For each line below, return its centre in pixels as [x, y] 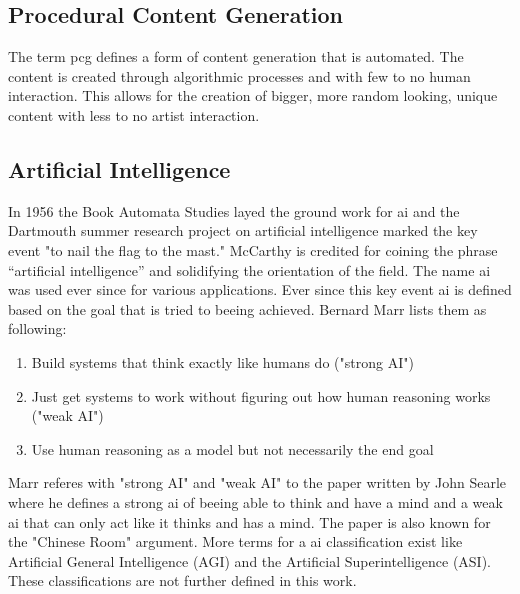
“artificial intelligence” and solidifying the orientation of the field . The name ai [249, 269]
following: [37, 328]
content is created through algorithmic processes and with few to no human [239, 75]
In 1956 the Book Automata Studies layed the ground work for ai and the [234, 210]
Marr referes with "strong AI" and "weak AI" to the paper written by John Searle [257, 482]
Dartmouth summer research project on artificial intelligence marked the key [243, 230]
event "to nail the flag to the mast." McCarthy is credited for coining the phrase [253, 249]
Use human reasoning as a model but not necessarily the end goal [232, 448]
